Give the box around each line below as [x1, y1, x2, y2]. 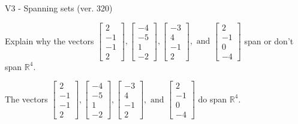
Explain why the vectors [5, 34, 94, 47]
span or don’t [244, 34, 294, 47]
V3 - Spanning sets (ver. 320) [5, 2, 113, 14]
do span [198, 92, 227, 105]
